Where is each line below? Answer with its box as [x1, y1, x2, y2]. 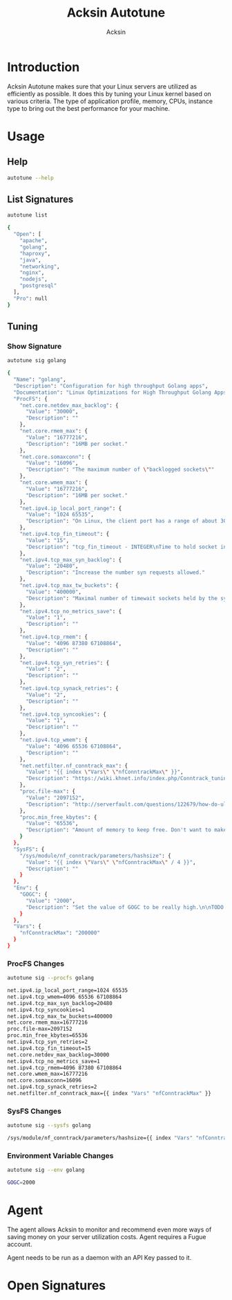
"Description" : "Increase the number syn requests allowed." [25, 569, 206, 576]
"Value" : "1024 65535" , [25, 511, 95, 518]
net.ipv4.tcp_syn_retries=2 [7, 1038, 88, 1046]
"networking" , [19, 263, 60, 270]
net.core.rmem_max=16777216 [7, 1019, 88, 1026]
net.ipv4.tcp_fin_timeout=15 [7, 1045, 91, 1051]
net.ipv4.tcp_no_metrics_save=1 [7, 1058, 100, 1065]
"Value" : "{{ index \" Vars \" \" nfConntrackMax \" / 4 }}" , [25, 858, 196, 866]
